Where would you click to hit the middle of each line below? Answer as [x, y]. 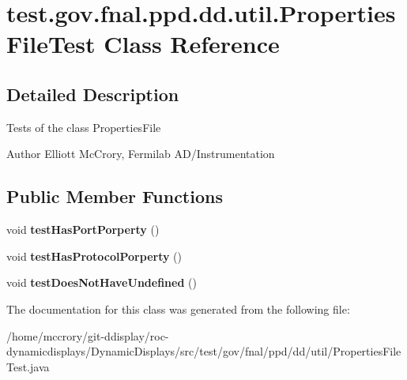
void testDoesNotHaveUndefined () [102, 282]
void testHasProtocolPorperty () [94, 256]
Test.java [28, 366]
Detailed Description [93, 94]
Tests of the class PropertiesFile [84, 127]
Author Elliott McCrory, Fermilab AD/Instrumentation [141, 154]
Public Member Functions [115, 196]
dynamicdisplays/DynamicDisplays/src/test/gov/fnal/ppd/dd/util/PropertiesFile [204, 351]
